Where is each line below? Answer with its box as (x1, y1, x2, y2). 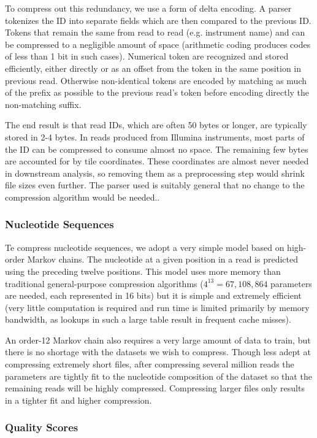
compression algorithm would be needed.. (5, 190, 160, 203)
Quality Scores (5, 420, 78, 435)
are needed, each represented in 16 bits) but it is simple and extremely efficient (5, 289, 302, 302)
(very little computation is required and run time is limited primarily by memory (5, 301, 310, 313)
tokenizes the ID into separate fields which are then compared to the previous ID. (5, 13, 311, 26)
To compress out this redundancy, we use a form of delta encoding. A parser (5, 2, 292, 14)
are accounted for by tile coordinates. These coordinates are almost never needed (5, 155, 309, 167)
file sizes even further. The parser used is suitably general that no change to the (5, 179, 305, 191)
